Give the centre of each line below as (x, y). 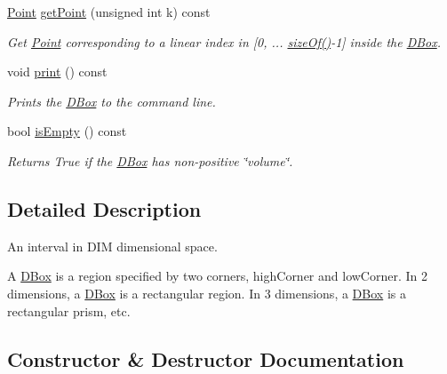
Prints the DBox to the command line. (112, 101)
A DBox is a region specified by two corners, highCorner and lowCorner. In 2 (217, 276)
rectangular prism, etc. (69, 310)
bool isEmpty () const (67, 131)
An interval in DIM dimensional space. (112, 246)
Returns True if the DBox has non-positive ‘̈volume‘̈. (150, 160)
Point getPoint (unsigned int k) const (109, 12)
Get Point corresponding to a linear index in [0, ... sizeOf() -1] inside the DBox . (224, 41)
